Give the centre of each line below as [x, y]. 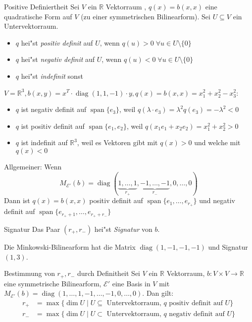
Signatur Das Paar [32, 229]
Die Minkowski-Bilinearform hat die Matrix [70, 247]
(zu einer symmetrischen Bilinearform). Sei [146, 16]
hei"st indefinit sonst [52, 76]
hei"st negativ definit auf [58, 59]
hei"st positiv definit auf [57, 42]
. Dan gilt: [158, 293]
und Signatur [228, 247]
